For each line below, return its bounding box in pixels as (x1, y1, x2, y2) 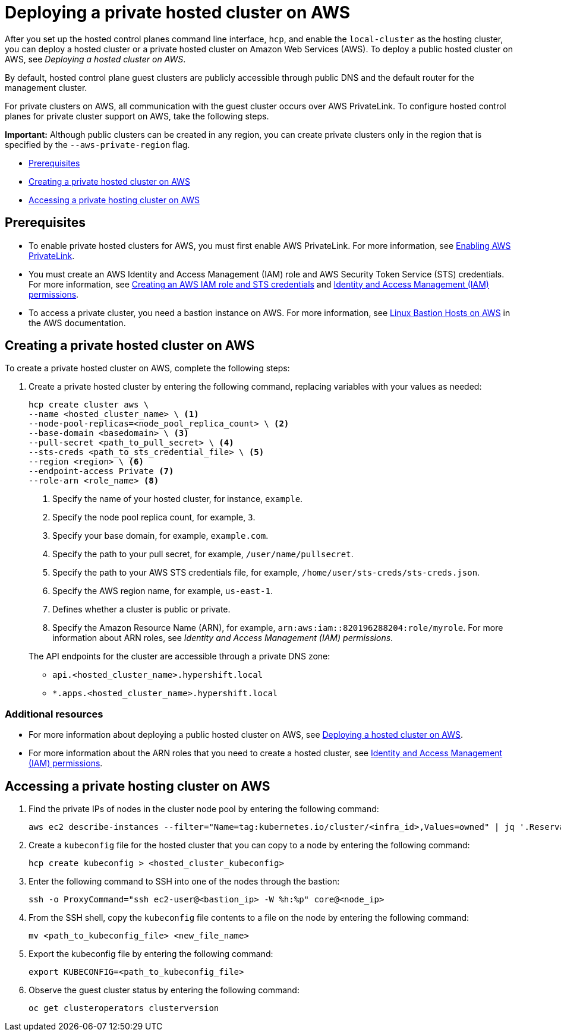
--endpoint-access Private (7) (29, 466, 174, 476)
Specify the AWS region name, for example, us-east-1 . (52, 586, 273, 596)
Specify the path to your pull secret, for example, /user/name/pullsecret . (52, 549, 354, 560)
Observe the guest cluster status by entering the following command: (29, 985, 300, 996)
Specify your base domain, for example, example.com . (52, 530, 269, 541)
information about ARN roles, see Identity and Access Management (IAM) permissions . (52, 633, 393, 643)
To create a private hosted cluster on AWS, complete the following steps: (5, 363, 290, 374)
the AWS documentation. (29, 317, 126, 328)
